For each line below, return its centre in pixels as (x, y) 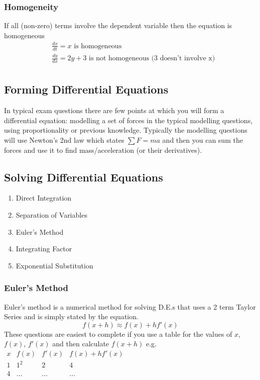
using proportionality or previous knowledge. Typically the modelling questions (126, 130)
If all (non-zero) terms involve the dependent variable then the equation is (118, 25)
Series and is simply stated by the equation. (71, 316)
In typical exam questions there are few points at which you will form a (114, 110)
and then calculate (81, 344)
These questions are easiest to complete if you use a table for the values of (118, 334)
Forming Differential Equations (86, 89)
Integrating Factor (44, 249)
